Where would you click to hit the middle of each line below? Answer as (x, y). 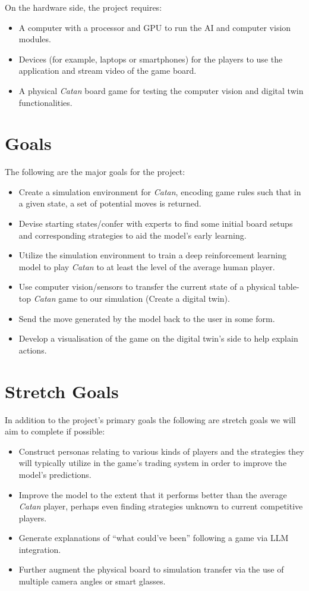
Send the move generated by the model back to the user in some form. (147, 318)
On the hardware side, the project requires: (83, 7)
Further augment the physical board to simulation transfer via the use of (151, 569)
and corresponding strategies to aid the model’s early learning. (133, 235)
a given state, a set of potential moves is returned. (110, 203)
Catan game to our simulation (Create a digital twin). (132, 298)
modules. (35, 39)
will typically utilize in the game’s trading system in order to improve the (153, 463)
